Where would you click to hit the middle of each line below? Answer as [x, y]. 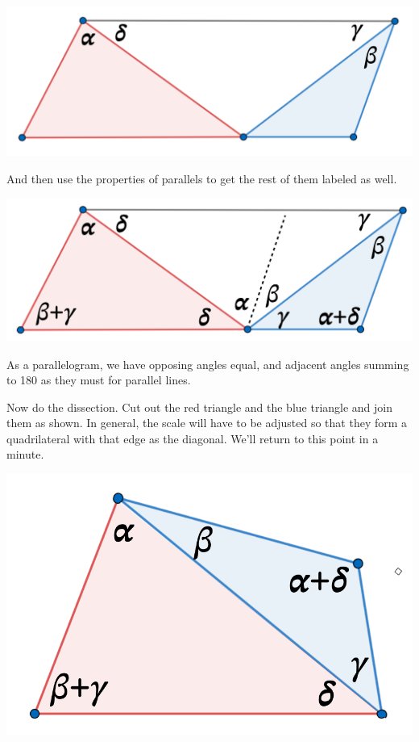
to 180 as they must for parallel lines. [99, 380]
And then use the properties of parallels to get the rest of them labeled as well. [202, 178]
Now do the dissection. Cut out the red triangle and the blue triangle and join [200, 407]
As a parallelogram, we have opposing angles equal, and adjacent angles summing [208, 364]
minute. [25, 454]
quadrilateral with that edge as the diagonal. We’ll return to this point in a [193, 438]
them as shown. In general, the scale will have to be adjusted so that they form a [207, 423]
